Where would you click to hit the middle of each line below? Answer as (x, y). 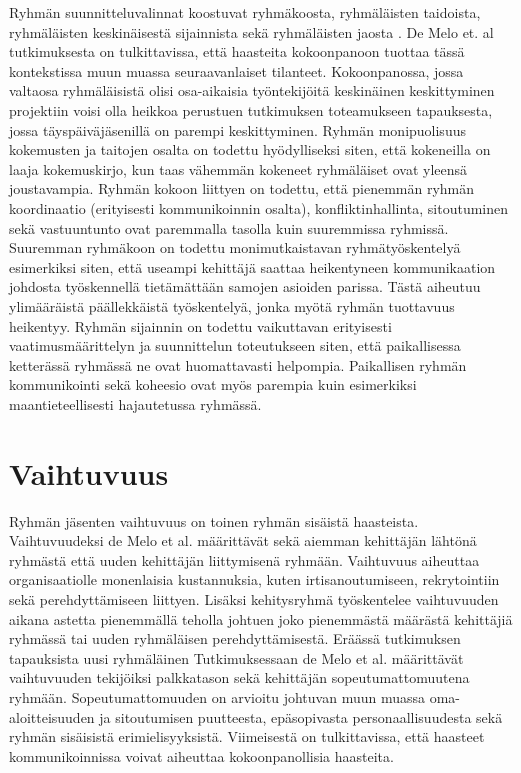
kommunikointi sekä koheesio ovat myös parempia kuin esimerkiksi (213, 384)
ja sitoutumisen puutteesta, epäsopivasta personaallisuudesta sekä (301, 716)
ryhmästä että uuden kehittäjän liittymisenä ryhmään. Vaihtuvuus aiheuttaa (244, 559)
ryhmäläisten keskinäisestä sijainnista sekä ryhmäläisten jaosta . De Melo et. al (251, 31)
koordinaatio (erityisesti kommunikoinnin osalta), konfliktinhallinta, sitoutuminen (259, 207)
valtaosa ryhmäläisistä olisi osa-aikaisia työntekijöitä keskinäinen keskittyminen (252, 90)
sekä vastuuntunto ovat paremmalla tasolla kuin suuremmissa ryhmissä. (229, 227)
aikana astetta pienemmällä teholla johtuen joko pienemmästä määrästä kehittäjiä (261, 618)
